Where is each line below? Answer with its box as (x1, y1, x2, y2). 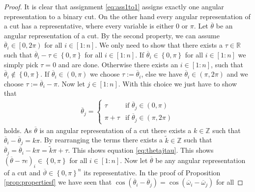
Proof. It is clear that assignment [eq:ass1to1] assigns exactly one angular (4, 1, 224, 11)
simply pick (4, 59, 38, 69)
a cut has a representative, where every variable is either (4, 21, 174, 31)
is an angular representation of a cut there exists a (39, 125, 192, 135)
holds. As (4, 125, 32, 135)
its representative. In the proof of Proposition (84, 167, 221, 177)
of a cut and (4, 167, 41, 177)
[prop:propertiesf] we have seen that (4, 177, 112, 187)
